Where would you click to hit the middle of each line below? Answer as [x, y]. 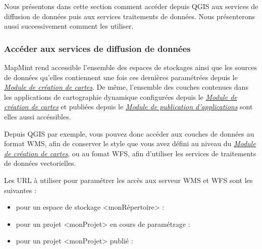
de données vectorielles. [40, 163]
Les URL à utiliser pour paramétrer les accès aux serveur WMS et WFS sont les [128, 180]
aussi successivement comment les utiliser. [69, 26]
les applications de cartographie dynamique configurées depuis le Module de [121, 97]
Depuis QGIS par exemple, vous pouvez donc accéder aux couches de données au [129, 133]
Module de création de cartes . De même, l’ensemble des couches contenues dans [126, 87]
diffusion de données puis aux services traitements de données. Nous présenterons [130, 16]
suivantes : [20, 190]
